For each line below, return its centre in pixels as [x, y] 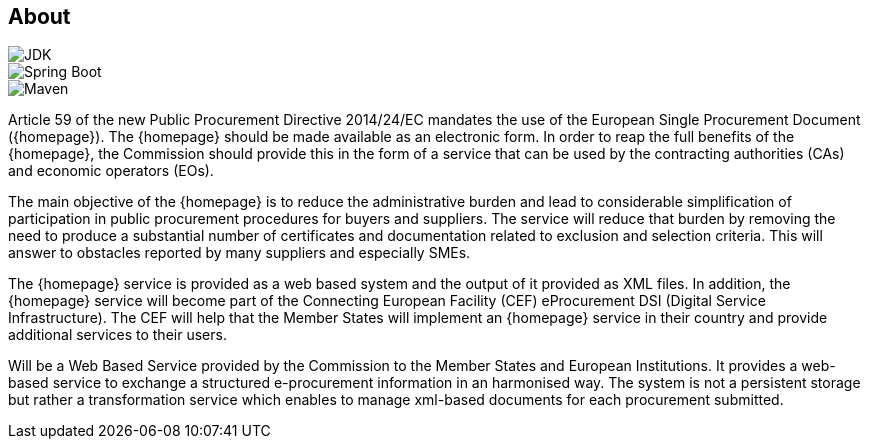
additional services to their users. [117, 335]
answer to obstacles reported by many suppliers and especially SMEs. [239, 253]
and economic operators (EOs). [111, 171]
